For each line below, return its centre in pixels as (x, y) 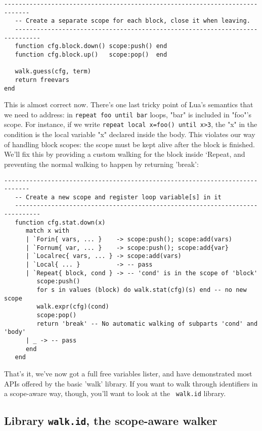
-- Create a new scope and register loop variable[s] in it (118, 197)
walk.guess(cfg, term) (53, 72)
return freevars (42, 80)
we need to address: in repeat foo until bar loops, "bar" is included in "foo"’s (128, 114)
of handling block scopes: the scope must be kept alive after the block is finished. (129, 144)
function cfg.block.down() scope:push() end (91, 46)
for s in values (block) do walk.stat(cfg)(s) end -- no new (142, 290)
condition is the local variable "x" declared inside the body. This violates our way (130, 134)
